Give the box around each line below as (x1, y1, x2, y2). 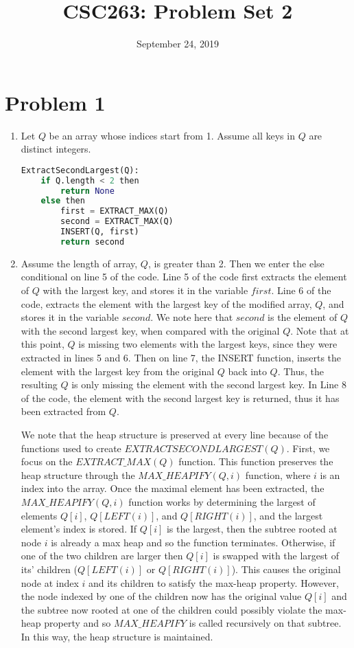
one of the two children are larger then (21, 548, 183, 563)
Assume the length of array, (21, 256, 138, 270)
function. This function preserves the (178, 454, 333, 469)
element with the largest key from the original (21, 364, 215, 378)
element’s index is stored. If (21, 522, 137, 536)
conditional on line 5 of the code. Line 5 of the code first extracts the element (21, 269, 347, 284)
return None (60, 186, 115, 196)
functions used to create (21, 440, 121, 455)
